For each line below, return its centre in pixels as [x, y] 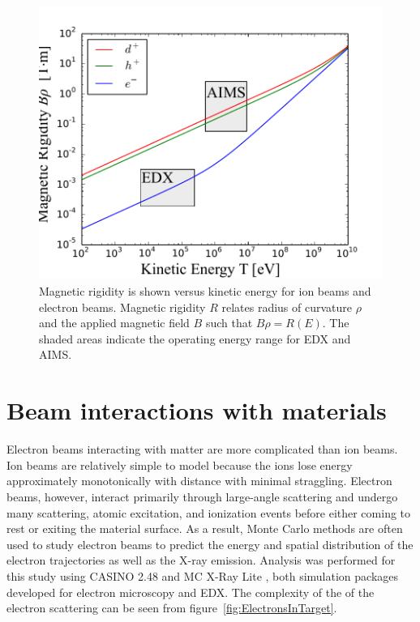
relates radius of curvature [287, 307]
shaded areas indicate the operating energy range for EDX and [195, 338]
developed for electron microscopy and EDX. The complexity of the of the [191, 592]
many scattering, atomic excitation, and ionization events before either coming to [209, 512]
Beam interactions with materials [197, 410]
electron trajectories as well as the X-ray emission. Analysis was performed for [201, 560]
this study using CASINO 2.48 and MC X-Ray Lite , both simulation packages [203, 575]
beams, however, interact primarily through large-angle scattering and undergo [202, 496]
